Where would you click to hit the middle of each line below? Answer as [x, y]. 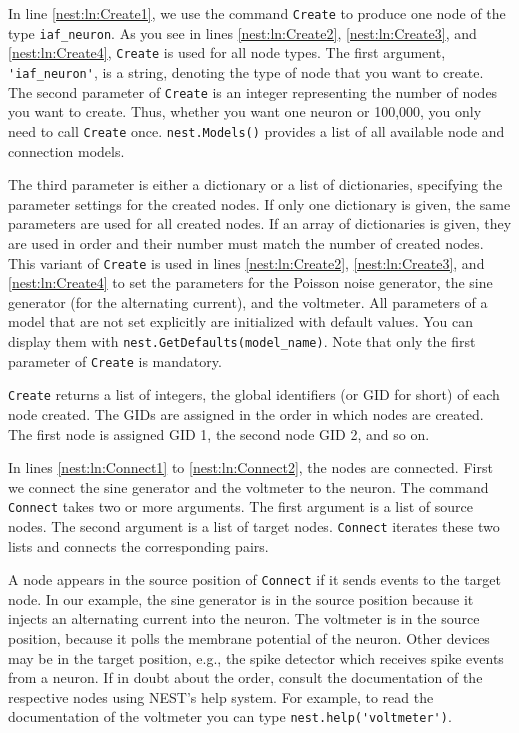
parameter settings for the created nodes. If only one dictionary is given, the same [259, 203]
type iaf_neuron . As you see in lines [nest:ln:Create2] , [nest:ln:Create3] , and [242, 32]
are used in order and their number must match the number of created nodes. [246, 242]
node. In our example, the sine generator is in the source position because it [241, 598]
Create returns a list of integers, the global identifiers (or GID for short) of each [254, 394]
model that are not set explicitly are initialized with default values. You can [240, 321]
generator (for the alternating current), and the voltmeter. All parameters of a [248, 301]
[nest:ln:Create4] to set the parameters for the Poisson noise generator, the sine [250, 282]
